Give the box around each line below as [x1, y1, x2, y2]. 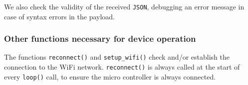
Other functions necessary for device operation [4, 32, 196, 45]
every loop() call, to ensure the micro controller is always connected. [4, 71, 216, 82]
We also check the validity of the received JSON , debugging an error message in [4, 1, 245, 11]
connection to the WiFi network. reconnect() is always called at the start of [4, 62, 240, 72]
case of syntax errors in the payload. [4, 11, 115, 21]
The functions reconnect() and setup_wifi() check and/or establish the [4, 52, 230, 62]
